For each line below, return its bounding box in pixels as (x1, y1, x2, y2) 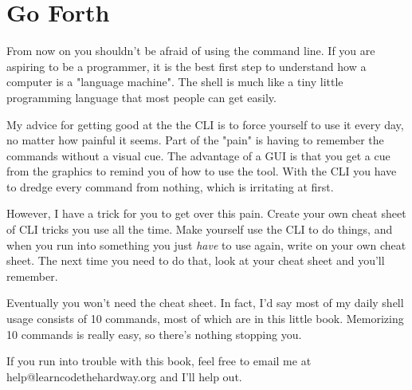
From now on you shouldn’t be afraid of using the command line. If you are (6, 42, 375, 59)
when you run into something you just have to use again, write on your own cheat (6, 236, 406, 253)
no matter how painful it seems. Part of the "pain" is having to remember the (6, 132, 384, 148)
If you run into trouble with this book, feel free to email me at (6, 353, 312, 369)
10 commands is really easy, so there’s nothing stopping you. (6, 325, 302, 342)
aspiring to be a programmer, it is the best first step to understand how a (6, 57, 367, 74)
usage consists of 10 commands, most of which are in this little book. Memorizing (6, 310, 404, 327)
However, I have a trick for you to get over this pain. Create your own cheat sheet (6, 205, 406, 222)
